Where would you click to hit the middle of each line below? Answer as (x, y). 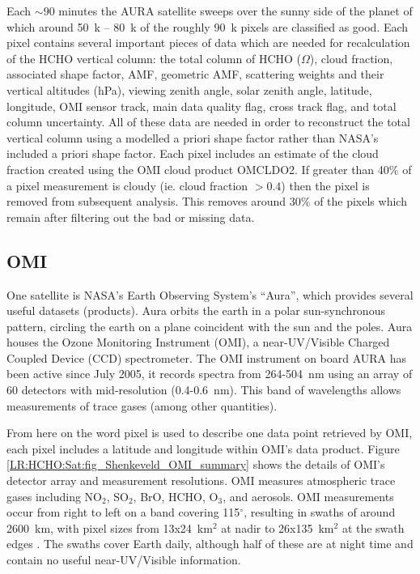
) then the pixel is (325, 185)
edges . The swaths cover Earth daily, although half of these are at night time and (210, 544)
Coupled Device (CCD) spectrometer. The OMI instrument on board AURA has (207, 357)
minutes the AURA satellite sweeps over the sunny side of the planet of (235, 11)
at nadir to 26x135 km (278, 527)
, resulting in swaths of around (320, 512)
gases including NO (54, 496)
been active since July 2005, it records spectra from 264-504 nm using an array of (210, 374)
